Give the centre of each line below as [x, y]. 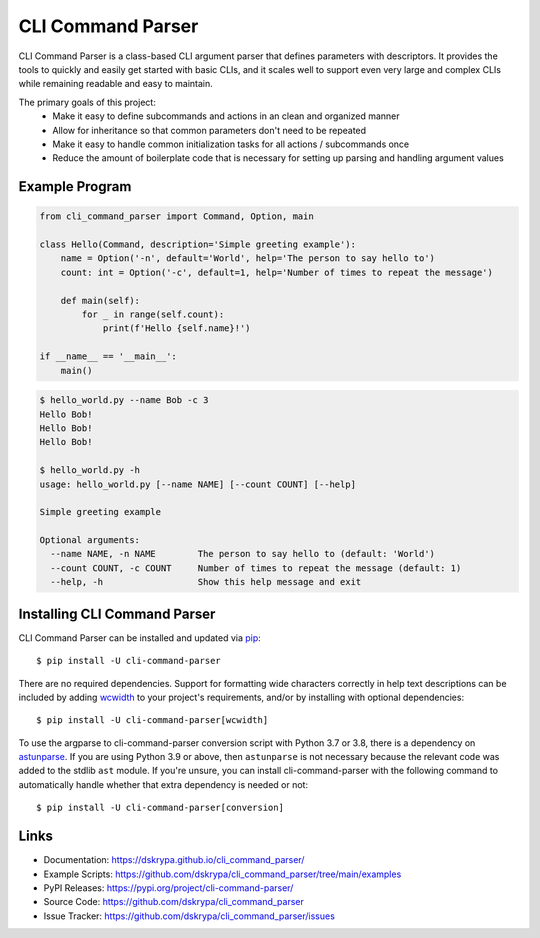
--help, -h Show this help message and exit [206, 582]
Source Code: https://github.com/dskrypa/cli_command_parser [173, 902]
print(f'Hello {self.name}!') [176, 328]
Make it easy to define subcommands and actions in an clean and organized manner [226, 116]
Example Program [75, 186]
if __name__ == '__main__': [108, 356]
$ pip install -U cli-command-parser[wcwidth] [152, 720]
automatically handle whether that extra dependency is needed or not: [163, 784]
